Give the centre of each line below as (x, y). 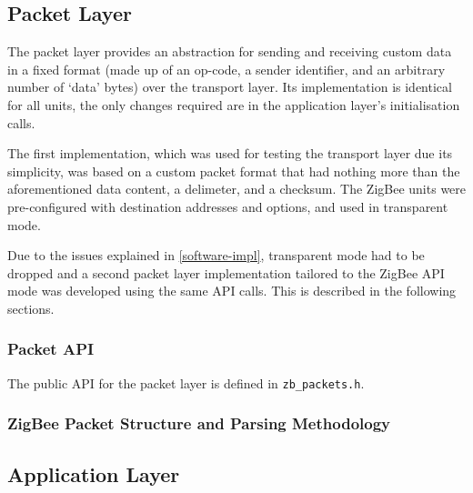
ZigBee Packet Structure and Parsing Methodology (199, 423)
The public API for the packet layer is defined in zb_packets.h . (186, 382)
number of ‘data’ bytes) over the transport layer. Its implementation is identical (230, 87)
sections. (31, 308)
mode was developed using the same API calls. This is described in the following (232, 291)
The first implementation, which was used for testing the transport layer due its (230, 153)
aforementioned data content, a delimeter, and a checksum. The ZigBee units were (237, 189)
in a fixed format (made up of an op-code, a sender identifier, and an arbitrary (226, 69)
